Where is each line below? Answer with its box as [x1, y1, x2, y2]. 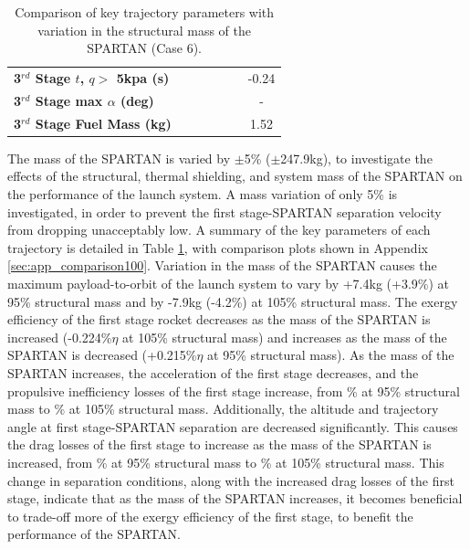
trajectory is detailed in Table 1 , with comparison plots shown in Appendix [7, 238, 428, 257]
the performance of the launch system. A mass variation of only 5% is [7, 185, 398, 203]
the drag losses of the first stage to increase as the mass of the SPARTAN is [7, 435, 432, 454]
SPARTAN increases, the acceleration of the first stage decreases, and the [7, 363, 419, 382]
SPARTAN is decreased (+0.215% [7, 345, 197, 364]
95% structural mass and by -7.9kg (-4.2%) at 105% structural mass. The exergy [7, 291, 458, 311]
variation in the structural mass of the [37, 20, 251, 39]
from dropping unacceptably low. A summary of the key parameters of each [7, 220, 431, 239]
